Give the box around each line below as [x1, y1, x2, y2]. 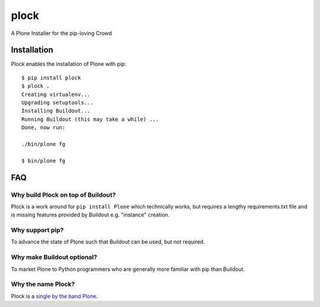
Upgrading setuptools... [21, 100, 94, 106]
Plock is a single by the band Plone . [11, 292, 98, 299]
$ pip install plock [21, 74, 81, 81]
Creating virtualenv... [21, 91, 91, 98]
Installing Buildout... [21, 107, 91, 114]
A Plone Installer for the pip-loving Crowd [11, 30, 112, 37]
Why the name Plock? [11, 280, 75, 289]
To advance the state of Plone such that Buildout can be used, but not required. [11, 238, 205, 245]
